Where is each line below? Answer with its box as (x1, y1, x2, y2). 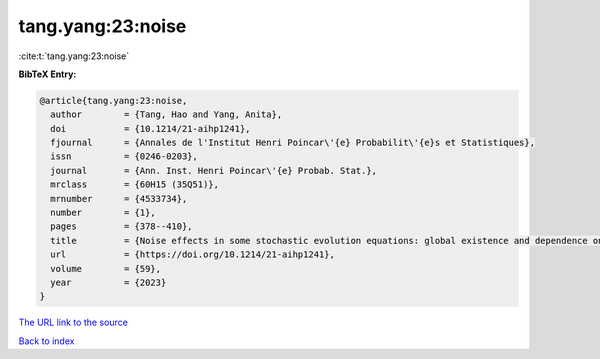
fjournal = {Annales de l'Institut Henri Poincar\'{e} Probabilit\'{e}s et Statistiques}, (50, 137, 535, 149)
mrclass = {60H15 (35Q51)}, (50, 179, 220, 190)
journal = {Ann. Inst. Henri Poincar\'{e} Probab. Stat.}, (50, 165, 378, 176)
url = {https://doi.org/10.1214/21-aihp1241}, (50, 249, 335, 260)
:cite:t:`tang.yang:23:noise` (18, 50, 130, 62)
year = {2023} (50, 277, 167, 288)
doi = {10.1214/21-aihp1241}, (50, 123, 251, 134)
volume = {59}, (50, 263, 162, 274)
